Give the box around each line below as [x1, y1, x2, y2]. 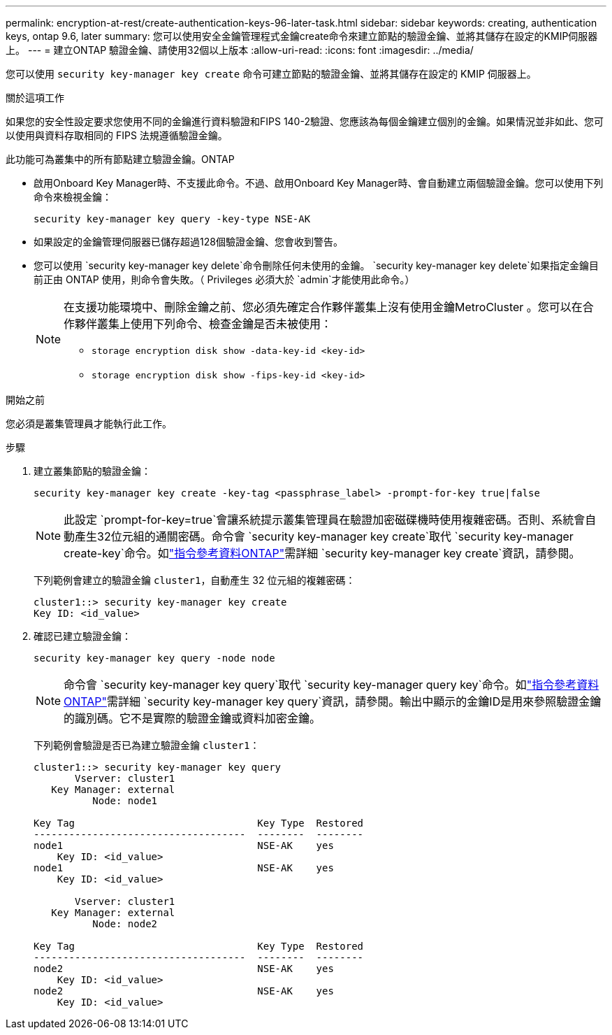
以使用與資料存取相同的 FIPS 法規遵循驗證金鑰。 [6, 129, 228, 141]
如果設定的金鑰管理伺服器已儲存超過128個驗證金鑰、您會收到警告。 [34, 236, 343, 248]
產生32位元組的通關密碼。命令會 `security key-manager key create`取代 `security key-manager [75, 529, 574, 543]
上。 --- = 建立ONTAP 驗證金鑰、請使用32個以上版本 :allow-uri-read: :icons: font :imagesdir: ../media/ [6, 44, 474, 56]
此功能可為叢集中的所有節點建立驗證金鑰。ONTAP [6, 153, 235, 165]
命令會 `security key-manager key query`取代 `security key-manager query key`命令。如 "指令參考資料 [64, 678, 599, 692]
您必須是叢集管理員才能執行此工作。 [6, 417, 172, 429]
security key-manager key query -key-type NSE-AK [34, 213, 311, 224]
